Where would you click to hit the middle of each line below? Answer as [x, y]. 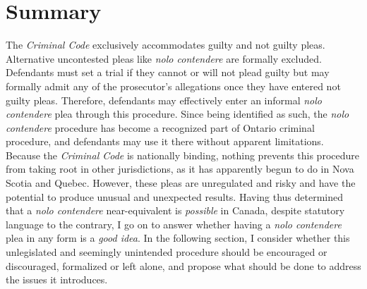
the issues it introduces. [57, 279]
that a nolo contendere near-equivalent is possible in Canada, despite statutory [175, 210]
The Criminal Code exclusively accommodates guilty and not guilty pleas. [166, 45]
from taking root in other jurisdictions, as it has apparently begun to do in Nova [180, 169]
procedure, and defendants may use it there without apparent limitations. [165, 141]
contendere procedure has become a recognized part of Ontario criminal [160, 127]
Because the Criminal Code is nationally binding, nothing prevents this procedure [182, 155]
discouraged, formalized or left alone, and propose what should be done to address [183, 265]
